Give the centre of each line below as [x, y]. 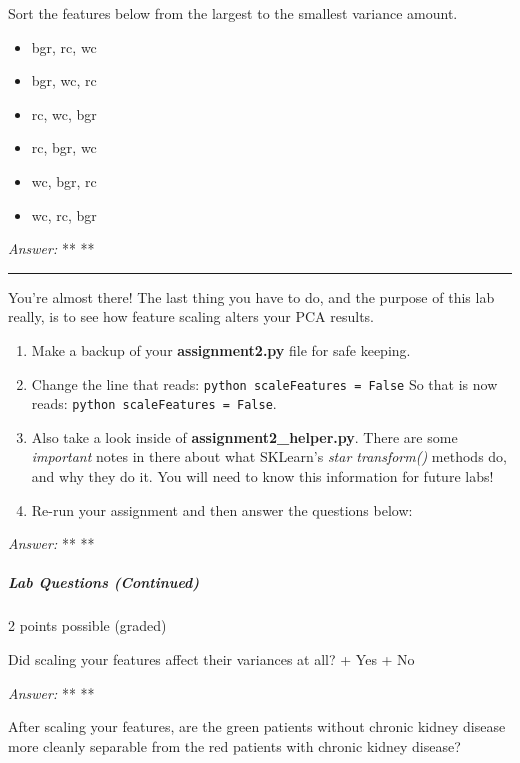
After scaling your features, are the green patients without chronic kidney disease [257, 726]
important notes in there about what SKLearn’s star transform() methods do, [269, 456]
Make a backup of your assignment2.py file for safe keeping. [221, 349]
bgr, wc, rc [64, 80]
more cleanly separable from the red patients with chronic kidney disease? [234, 745]
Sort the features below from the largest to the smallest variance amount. [233, 13]
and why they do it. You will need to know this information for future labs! [262, 476]
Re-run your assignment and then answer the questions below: [222, 509]
